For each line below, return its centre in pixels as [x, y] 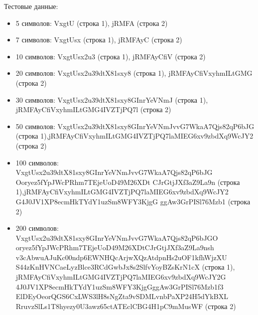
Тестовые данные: [31, 6]
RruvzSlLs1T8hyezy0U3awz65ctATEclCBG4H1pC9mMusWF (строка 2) [126, 306]
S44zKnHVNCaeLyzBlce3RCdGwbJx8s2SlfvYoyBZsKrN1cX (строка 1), [125, 267]
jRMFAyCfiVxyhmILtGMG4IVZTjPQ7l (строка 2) [93, 109]
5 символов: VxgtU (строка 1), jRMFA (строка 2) [92, 23]
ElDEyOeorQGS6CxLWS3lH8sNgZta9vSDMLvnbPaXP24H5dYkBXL [122, 296]
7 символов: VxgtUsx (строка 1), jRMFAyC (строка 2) [99, 40]
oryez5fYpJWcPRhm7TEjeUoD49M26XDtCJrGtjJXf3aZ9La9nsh [115, 247]
